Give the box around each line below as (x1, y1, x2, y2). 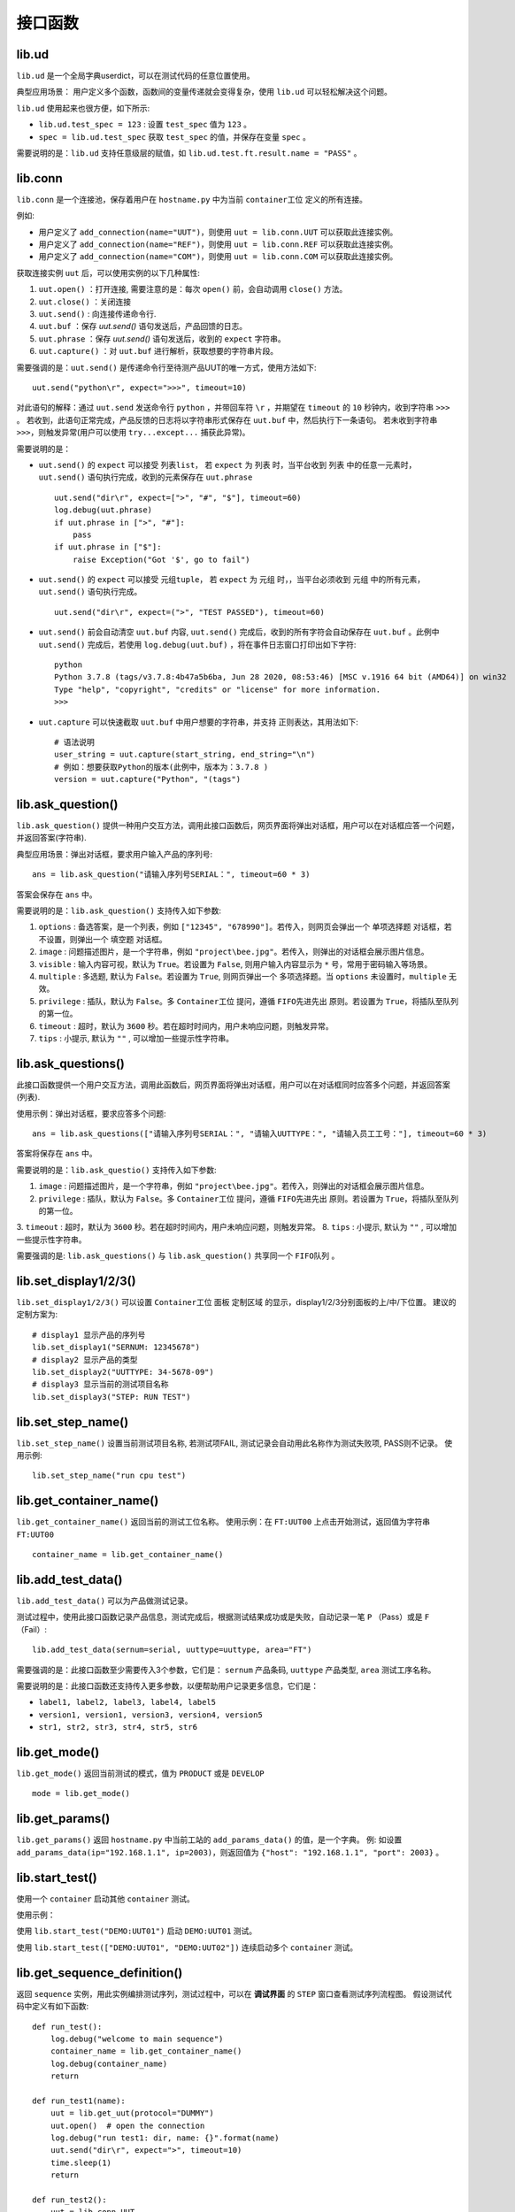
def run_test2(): (32, 2195, 107, 2205)
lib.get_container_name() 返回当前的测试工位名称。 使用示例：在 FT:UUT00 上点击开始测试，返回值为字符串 (16, 1517, 431, 1527)
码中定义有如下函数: (16, 2001, 89, 2012)
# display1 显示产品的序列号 (32, 1330, 146, 1340)
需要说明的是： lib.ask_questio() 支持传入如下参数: (16, 1164, 217, 1175)
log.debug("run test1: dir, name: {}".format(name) (50, 2133, 280, 2143)
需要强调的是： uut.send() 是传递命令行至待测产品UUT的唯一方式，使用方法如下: (16, 362, 318, 373)
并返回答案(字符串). (16, 833, 88, 843)
